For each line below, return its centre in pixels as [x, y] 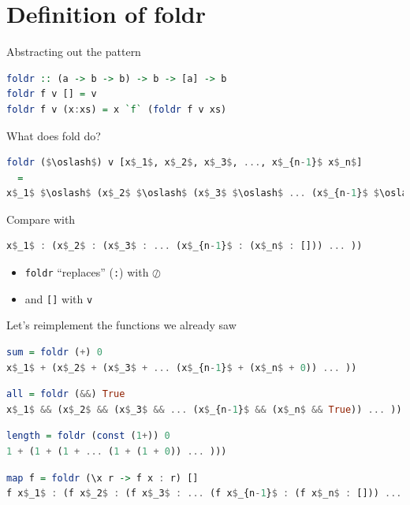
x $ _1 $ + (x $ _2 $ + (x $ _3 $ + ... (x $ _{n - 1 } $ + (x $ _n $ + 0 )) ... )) [182, 368]
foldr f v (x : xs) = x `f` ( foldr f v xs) [117, 109]
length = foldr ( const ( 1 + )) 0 [88, 436]
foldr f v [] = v [52, 94]
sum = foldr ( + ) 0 [54, 352]
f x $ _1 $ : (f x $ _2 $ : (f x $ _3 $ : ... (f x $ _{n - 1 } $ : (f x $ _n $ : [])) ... [204, 494]
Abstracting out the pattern [74, 52]
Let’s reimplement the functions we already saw [121, 325]
